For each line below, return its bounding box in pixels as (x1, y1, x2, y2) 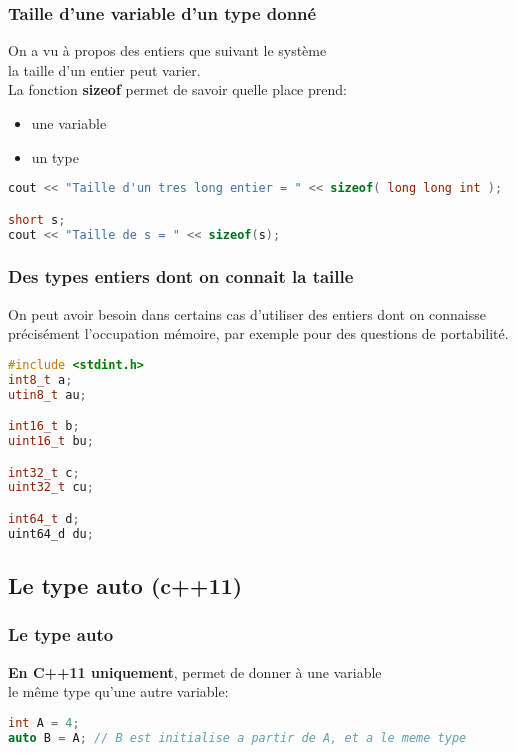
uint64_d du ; (8, 526, 94, 541)
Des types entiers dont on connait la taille (8, 264, 354, 289)
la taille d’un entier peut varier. (8, 59, 201, 80)
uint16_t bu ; (8, 434, 94, 449)
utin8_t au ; (8, 387, 87, 402)
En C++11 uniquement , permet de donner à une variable (8, 661, 382, 682)
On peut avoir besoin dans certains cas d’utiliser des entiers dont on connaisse (8, 303, 487, 324)
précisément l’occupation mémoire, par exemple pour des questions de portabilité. (8, 323, 509, 344)
